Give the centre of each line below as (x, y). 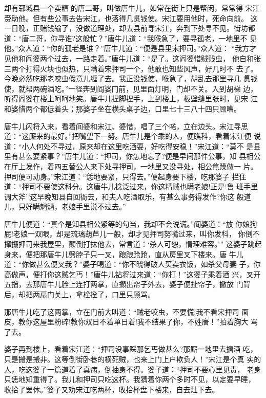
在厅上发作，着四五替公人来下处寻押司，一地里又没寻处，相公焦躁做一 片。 (131, 166)
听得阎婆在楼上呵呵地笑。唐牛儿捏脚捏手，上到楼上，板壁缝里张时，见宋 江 (131, 98)
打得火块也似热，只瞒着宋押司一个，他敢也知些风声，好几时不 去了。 (141, 68)
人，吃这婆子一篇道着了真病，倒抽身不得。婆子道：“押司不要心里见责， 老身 (133, 369)
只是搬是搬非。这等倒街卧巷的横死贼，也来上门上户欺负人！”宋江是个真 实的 (133, 359)
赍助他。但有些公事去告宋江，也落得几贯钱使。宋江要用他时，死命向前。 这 (131, 18)
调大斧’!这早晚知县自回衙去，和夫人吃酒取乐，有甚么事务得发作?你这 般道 (128, 196)
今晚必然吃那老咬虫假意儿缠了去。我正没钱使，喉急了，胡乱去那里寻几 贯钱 (131, 78)
